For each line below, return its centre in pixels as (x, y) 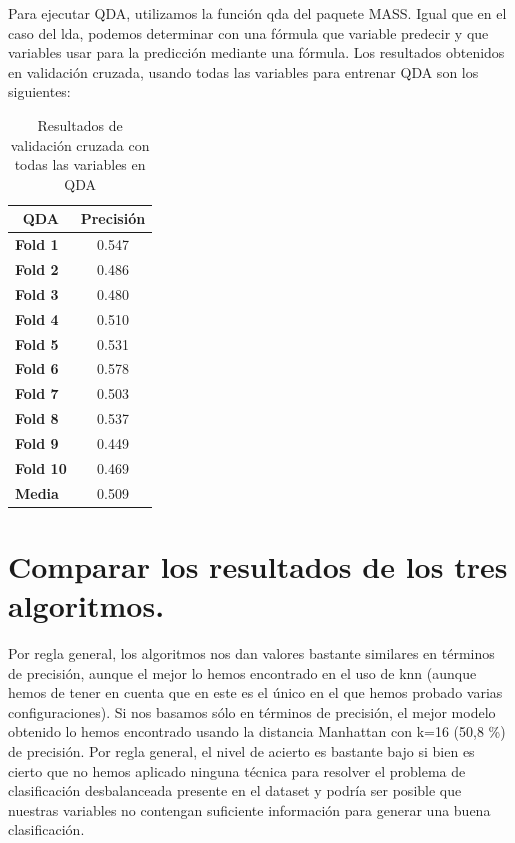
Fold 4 (37, 318)
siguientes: (39, 91)
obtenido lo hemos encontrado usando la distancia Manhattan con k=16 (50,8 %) (257, 731)
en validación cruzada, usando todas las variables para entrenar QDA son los (243, 71)
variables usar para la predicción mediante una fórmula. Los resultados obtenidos (256, 52)
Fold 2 (37, 269)
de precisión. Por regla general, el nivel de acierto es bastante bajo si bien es (241, 751)
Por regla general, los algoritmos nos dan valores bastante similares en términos (251, 653)
